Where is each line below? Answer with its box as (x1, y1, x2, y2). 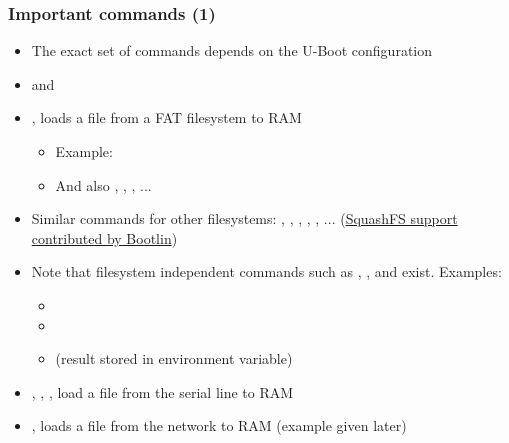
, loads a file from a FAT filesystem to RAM (31, 107, 302, 128)
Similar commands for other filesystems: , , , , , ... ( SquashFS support (31, 208, 458, 229)
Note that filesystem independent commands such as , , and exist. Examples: (31, 261, 502, 282)
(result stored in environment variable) (55, 348, 293, 369)
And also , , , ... (55, 174, 152, 195)
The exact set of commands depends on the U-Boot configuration (31, 40, 433, 61)
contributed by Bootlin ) (31, 227, 178, 248)
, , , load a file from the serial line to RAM (31, 381, 294, 402)
